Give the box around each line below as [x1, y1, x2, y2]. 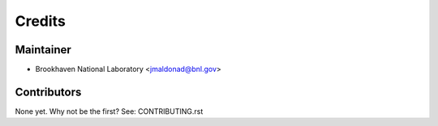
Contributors [15, 85, 82, 99]
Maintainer [15, 43, 72, 57]
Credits [15, 12, 67, 30]
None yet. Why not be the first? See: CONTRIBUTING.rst [15, 106, 204, 116]
